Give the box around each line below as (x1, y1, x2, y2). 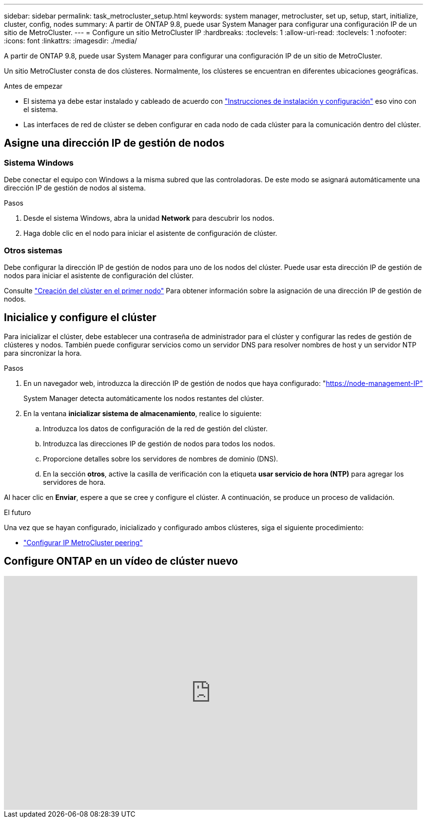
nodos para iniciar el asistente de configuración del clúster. (4, 271, 194, 280)
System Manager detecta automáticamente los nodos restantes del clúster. (23, 394, 264, 402)
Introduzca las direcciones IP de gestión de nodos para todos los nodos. (43, 439, 275, 448)
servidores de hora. (43, 478, 106, 486)
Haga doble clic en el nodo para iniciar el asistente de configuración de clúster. (23, 229, 277, 238)
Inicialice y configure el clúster (4, 311, 156, 324)
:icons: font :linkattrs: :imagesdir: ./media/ (4, 37, 137, 45)
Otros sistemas (4, 245, 62, 255)
